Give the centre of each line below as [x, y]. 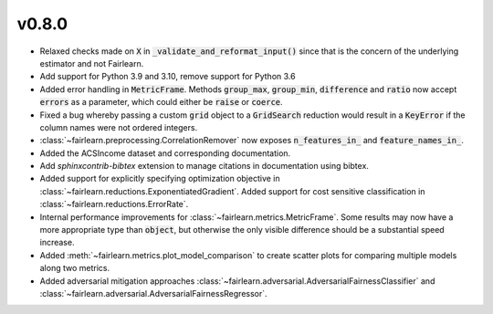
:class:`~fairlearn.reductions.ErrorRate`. [114, 204]
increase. [57, 243]
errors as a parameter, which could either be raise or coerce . [161, 102]
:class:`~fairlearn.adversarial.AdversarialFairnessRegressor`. [154, 293]
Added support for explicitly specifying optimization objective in [160, 179]
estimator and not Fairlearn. [92, 63]
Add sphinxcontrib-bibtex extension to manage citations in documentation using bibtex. [205, 166]
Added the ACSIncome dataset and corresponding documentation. [165, 153]
